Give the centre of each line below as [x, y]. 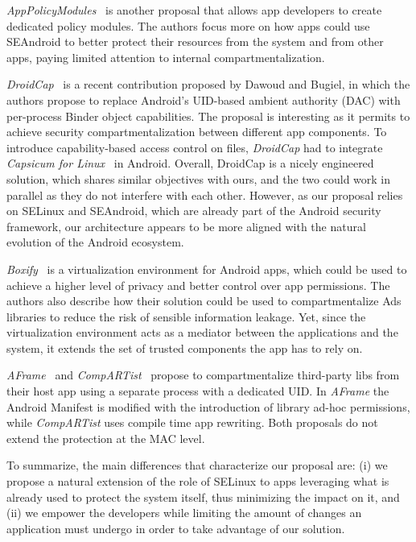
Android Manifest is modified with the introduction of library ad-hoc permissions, [208, 406]
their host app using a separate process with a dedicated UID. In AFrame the [198, 391]
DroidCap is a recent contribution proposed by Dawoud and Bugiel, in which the [208, 84]
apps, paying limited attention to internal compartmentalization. [166, 57]
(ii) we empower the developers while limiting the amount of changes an [184, 513]
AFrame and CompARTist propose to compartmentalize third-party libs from [203, 375]
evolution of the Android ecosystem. [95, 242]
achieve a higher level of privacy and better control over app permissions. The [198, 285]
